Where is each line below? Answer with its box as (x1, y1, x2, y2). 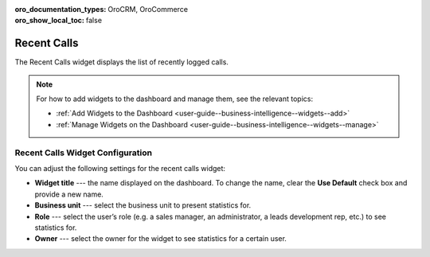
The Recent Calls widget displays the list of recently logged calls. (14, 57, 229, 67)
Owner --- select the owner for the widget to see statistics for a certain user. (34, 234, 287, 243)
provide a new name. (34, 189, 104, 199)
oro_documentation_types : (14, 5, 107, 14)
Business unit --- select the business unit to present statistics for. (34, 201, 252, 210)
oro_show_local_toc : (14, 16, 85, 25)
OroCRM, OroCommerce (107, 5, 189, 14)
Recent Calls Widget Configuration (14, 147, 153, 158)
